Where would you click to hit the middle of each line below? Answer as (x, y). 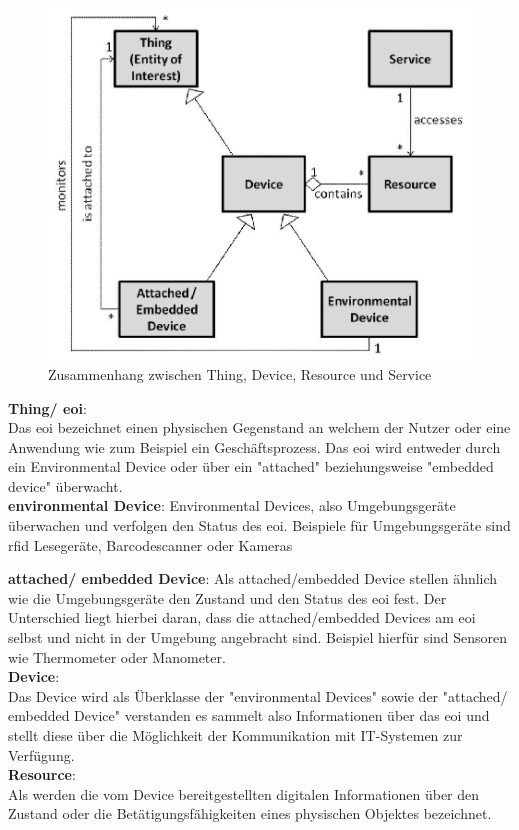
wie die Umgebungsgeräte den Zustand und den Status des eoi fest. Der (227, 597)
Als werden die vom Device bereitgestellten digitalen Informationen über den (244, 793)
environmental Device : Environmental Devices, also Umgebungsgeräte (232, 505)
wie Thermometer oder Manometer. (117, 656)
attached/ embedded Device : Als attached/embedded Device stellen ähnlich (253, 578)
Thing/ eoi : (47, 407)
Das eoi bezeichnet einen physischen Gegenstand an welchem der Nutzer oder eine (259, 427)
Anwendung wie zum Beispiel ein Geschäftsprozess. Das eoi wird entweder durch (254, 446)
